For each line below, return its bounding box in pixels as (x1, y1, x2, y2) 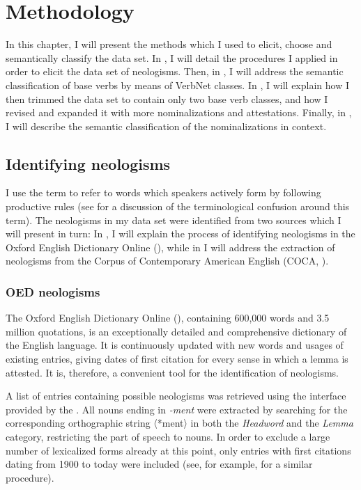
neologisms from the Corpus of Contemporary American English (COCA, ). (6, 253, 329, 268)
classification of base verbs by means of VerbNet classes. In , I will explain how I (6, 77, 349, 92)
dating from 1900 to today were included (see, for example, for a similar (6, 457, 313, 471)
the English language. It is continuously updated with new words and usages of (6, 338, 344, 352)
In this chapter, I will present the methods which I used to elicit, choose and (6, 37, 332, 52)
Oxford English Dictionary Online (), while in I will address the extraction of (6, 239, 335, 254)
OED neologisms (6, 283, 100, 300)
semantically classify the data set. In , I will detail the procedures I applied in (6, 50, 338, 65)
